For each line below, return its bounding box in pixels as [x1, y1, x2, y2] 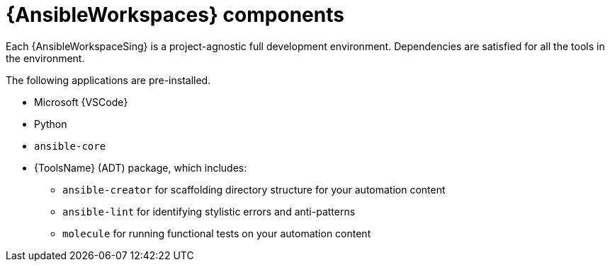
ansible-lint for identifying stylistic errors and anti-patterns [62, 205, 356, 218]
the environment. [6, 52, 85, 64]
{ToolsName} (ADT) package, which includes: [34, 161, 247, 174]
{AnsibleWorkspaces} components [6, 3, 344, 27]
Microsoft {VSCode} [34, 95, 128, 108]
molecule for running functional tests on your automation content [62, 227, 371, 239]
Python [34, 117, 67, 130]
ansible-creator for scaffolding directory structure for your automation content [62, 183, 446, 196]
